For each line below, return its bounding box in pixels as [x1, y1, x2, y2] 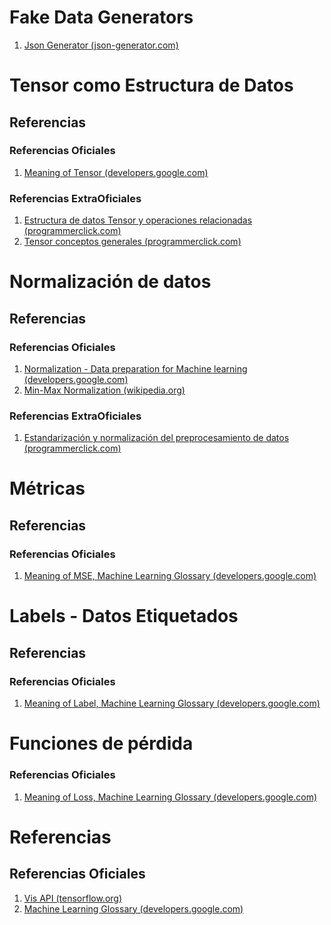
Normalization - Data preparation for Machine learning [23, 362, 248, 375]
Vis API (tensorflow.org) [23, 892, 123, 904]
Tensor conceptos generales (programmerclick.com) [23, 236, 242, 248]
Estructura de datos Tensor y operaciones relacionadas [23, 214, 253, 226]
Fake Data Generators [9, 6, 194, 29]
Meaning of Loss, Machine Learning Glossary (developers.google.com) [23, 791, 318, 803]
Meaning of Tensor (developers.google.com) [23, 166, 209, 178]
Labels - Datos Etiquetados [9, 605, 239, 628]
